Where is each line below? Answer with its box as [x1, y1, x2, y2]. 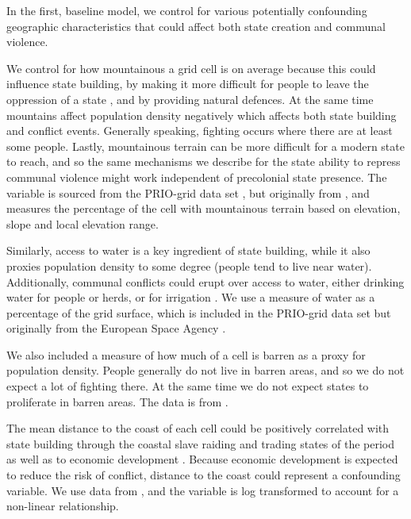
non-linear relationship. [6, 498, 119, 514]
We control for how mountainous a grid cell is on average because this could [6, 60, 376, 76]
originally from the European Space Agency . [6, 320, 226, 336]
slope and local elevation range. [6, 215, 159, 232]
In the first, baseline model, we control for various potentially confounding [6, 2, 367, 18]
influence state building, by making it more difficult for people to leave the [6, 75, 369, 92]
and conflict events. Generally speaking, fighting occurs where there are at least [6, 122, 393, 139]
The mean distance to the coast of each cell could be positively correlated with [6, 420, 390, 436]
